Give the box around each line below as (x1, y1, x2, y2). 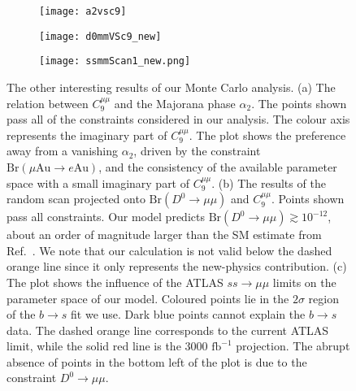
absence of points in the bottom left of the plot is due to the (7, 353, 307, 370)
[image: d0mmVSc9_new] (39, 30, 162, 42)
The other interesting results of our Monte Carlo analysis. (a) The (7, 78, 336, 95)
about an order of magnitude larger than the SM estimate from (7, 226, 322, 243)
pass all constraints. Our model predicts (7, 208, 205, 225)
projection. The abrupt (236, 337, 350, 354)
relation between (7, 94, 89, 111)
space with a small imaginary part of (7, 174, 190, 191)
